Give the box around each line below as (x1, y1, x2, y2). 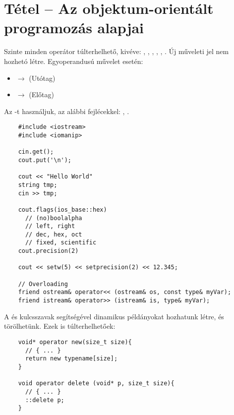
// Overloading (18, 280, 68, 288)
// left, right (25, 223, 75, 230)
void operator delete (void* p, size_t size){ (18, 380, 175, 387)
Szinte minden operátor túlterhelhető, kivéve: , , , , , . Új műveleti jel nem (4, 46, 229, 57)
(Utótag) (29, 72, 56, 83)
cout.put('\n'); (18, 156, 72, 164)
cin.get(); (18, 148, 54, 156)
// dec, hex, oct (25, 231, 82, 238)
